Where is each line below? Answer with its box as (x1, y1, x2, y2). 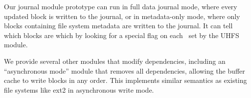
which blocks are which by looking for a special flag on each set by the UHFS (4, 30, 239, 40)
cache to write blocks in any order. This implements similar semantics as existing (4, 75, 247, 85)
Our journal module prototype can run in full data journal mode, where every (4, 1, 237, 11)
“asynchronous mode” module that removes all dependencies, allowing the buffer (4, 65, 245, 76)
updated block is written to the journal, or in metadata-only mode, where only (4, 11, 240, 21)
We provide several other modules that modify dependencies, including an (4, 56, 226, 66)
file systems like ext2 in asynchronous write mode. (4, 84, 154, 95)
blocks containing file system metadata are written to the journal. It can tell (4, 20, 233, 31)
